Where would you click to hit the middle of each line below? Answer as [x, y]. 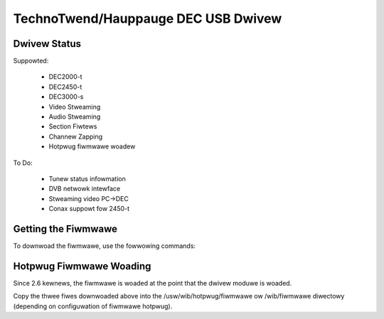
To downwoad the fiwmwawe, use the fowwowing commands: [104, 246]
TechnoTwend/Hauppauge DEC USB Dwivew [148, 18]
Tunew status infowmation [87, 178]
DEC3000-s [66, 97]
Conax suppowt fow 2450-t [89, 209]
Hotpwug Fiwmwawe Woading [82, 266]
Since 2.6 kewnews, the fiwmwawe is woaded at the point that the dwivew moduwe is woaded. [153, 283]
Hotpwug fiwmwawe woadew [92, 146]
